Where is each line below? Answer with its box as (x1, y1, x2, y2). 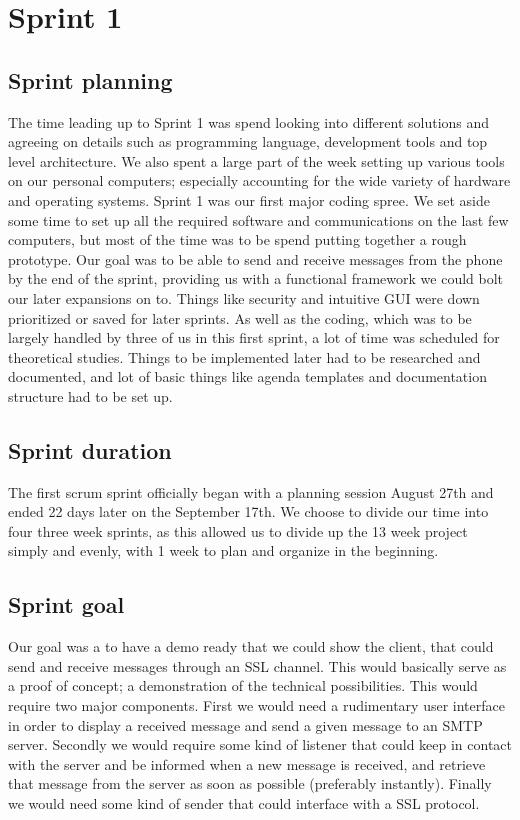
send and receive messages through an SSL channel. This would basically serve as (8, 655, 507, 676)
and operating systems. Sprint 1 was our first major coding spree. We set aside (8, 189, 490, 210)
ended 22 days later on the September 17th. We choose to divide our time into (8, 501, 489, 522)
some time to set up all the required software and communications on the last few (8, 209, 509, 230)
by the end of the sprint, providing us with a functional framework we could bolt (8, 268, 504, 289)
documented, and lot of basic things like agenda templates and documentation (8, 366, 487, 387)
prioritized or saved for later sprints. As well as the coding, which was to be (8, 307, 472, 328)
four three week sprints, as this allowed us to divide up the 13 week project (8, 520, 468, 541)
